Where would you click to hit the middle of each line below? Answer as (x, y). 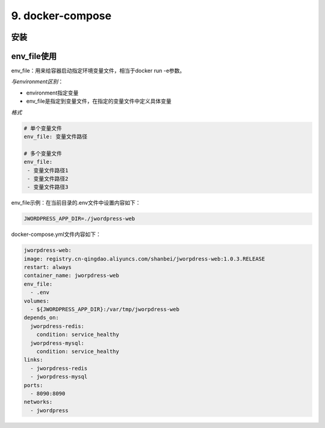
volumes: (37, 301)
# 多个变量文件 (43, 153)
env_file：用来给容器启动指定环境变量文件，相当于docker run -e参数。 (98, 71)
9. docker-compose (61, 16)
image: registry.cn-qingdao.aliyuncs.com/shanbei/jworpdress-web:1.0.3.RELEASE (144, 259)
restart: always (48, 267)
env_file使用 (34, 56)
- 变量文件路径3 (48, 187)
